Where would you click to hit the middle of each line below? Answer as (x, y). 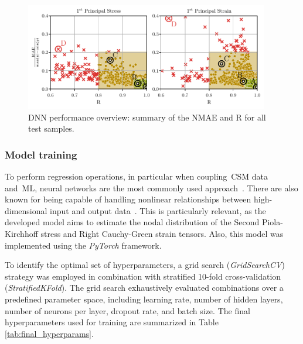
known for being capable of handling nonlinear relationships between (128, 199)
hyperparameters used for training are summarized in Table (112, 322)
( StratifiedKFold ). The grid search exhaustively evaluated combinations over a (144, 288)
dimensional (26, 210)
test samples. (51, 128)
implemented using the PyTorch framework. (83, 245)
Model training (41, 154)
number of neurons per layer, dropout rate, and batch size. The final (127, 310)
